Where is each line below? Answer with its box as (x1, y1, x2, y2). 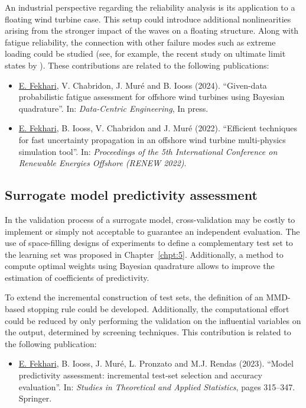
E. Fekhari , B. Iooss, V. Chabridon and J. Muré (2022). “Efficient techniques (18, 122, 297, 134)
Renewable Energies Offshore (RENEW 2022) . (18, 157, 187, 169)
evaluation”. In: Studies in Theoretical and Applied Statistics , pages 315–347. (18, 380, 295, 393)
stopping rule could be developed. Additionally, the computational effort (27, 303, 289, 315)
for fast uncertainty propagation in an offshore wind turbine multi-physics (18, 133, 286, 145)
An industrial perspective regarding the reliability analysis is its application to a (5, 1, 295, 13)
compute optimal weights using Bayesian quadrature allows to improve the (5, 260, 275, 272)
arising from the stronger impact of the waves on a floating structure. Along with (5, 24, 299, 37)
